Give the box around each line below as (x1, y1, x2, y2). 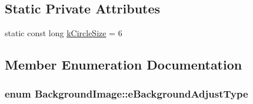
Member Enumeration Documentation (5, 56, 242, 74)
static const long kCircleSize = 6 (5, 27, 122, 39)
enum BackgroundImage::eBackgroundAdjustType (5, 86, 248, 100)
